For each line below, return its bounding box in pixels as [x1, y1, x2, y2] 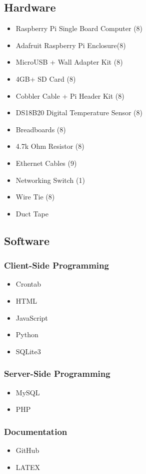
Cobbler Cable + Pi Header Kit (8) [15, 90, 124, 101]
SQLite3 [15, 346, 41, 356]
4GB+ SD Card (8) [15, 73, 76, 84]
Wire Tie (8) [15, 191, 55, 202]
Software [4, 232, 50, 248]
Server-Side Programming [4, 367, 110, 380]
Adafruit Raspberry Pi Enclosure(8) [15, 40, 126, 50]
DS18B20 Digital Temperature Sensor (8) [15, 107, 142, 118]
